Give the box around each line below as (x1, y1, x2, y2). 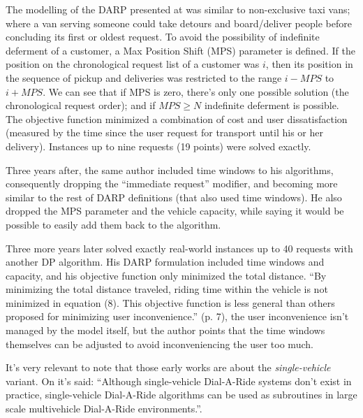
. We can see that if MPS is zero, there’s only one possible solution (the (43, 84, 349, 99)
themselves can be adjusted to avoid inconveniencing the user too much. (6, 336, 313, 351)
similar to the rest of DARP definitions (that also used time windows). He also (6, 189, 342, 204)
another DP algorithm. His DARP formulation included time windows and (6, 254, 325, 269)
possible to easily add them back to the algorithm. (6, 217, 221, 231)
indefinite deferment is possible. (204, 98, 339, 113)
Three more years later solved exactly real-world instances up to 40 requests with (6, 240, 353, 255)
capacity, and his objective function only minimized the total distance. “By (6, 268, 327, 282)
